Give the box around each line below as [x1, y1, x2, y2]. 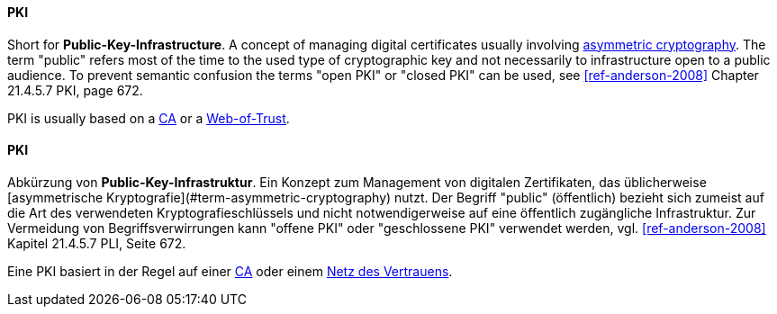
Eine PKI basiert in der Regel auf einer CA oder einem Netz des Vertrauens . [7, 263, 453, 279]
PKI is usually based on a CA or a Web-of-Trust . [7, 110, 290, 126]
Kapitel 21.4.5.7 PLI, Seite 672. [7, 235, 186, 251]
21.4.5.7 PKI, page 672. [7, 82, 143, 98]
